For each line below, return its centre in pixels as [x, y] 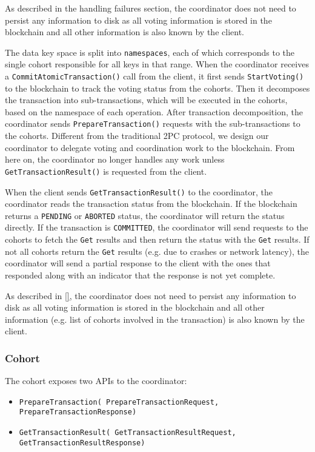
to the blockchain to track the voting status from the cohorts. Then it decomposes [157, 88]
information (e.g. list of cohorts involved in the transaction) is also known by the [155, 319]
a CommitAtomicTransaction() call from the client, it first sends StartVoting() [154, 76]
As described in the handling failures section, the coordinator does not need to [151, 8]
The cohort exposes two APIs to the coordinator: [96, 381]
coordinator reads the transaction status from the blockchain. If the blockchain [151, 204]
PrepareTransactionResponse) [78, 412]
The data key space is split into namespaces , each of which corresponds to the [150, 52]
